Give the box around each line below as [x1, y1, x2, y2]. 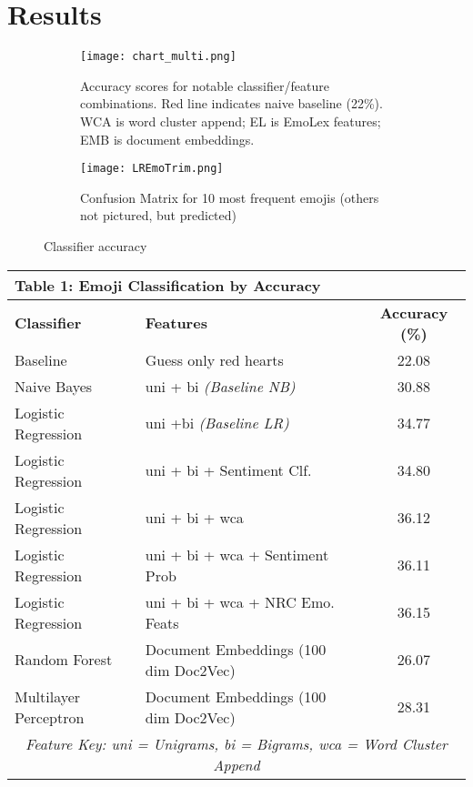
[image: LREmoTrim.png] [80, 162, 224, 176]
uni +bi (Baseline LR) [145, 412, 289, 434]
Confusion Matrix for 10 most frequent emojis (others [80, 187, 379, 207]
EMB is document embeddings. [80, 129, 255, 148]
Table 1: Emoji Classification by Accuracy [15, 274, 321, 296]
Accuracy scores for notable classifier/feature [80, 76, 329, 95]
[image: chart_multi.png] [80, 50, 236, 64]
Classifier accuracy [44, 237, 147, 255]
